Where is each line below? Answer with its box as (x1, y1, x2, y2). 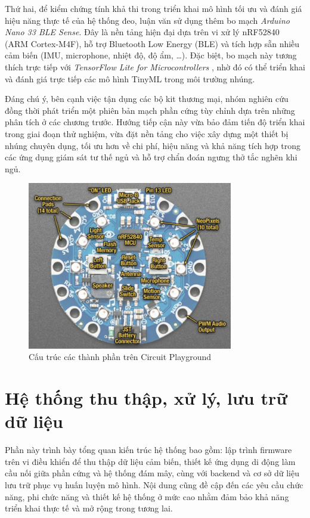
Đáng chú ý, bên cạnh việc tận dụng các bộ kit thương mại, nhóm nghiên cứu (5, 92, 289, 105)
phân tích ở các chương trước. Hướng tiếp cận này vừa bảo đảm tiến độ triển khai (5, 116, 305, 128)
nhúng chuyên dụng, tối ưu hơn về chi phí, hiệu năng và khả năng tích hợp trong (5, 139, 300, 151)
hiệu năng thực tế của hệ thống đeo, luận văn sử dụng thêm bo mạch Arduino (5, 14, 290, 26)
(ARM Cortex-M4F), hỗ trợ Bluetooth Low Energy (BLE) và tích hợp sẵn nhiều (5, 37, 300, 49)
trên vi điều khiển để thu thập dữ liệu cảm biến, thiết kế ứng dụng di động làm (5, 455, 296, 467)
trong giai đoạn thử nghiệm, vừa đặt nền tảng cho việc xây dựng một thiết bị (5, 127, 289, 139)
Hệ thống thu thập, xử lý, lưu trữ (5, 386, 287, 410)
